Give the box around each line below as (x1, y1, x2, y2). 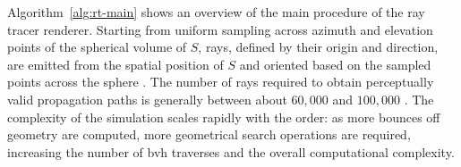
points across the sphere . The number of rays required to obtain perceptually (7, 72, 434, 91)
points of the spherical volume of (7, 38, 187, 56)
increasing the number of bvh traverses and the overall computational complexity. (7, 142, 455, 161)
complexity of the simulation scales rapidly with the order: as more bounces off (7, 107, 440, 126)
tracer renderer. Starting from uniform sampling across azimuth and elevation (7, 20, 433, 38)
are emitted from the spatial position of (7, 54, 224, 73)
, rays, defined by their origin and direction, (198, 38, 439, 56)
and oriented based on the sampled (239, 54, 431, 73)
